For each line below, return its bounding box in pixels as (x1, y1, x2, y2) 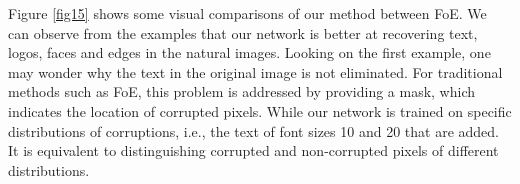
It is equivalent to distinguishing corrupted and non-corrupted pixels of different (8, 140, 499, 161)
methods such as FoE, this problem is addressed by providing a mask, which (8, 81, 476, 102)
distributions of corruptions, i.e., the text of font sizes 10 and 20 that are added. (8, 120, 499, 141)
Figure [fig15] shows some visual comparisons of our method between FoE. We (8, 3, 487, 23)
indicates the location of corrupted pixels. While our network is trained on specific (8, 100, 512, 121)
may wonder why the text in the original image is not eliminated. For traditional (8, 61, 503, 82)
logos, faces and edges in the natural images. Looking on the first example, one (8, 42, 491, 63)
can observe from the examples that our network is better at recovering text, (8, 22, 478, 43)
